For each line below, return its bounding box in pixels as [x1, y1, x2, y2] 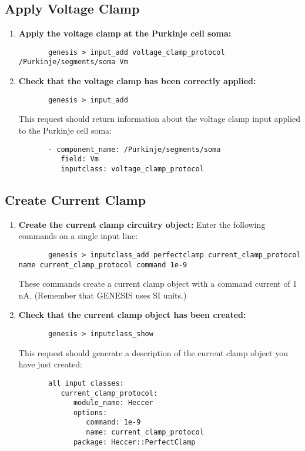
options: [73, 408, 108, 417]
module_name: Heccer [73, 399, 153, 407]
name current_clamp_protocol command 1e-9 [18, 260, 187, 269]
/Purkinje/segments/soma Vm [18, 58, 128, 67]
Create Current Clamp [5, 190, 146, 208]
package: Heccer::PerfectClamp [73, 437, 196, 446]
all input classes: [48, 379, 124, 387]
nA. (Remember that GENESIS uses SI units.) [18, 288, 187, 301]
